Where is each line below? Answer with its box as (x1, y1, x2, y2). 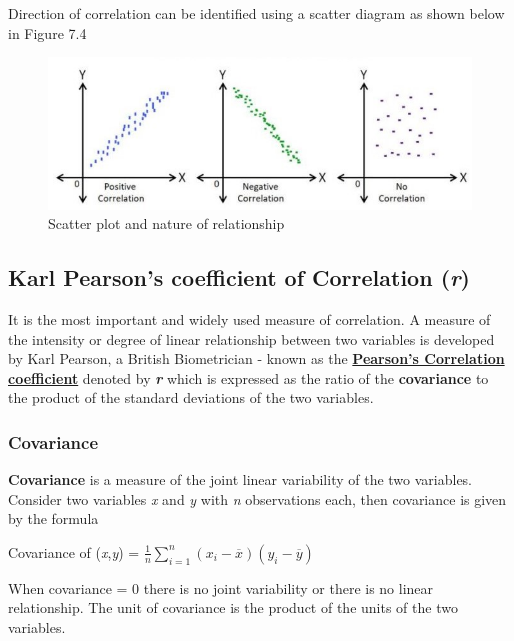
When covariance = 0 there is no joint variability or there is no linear (8, 577, 434, 598)
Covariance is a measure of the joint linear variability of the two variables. (8, 469, 473, 490)
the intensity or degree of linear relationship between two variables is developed (8, 328, 495, 349)
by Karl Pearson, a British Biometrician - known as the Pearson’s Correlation (8, 348, 505, 369)
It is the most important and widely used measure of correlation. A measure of (8, 308, 491, 329)
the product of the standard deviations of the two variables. (8, 387, 374, 408)
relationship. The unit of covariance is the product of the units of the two (8, 597, 458, 618)
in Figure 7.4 (8, 22, 87, 43)
